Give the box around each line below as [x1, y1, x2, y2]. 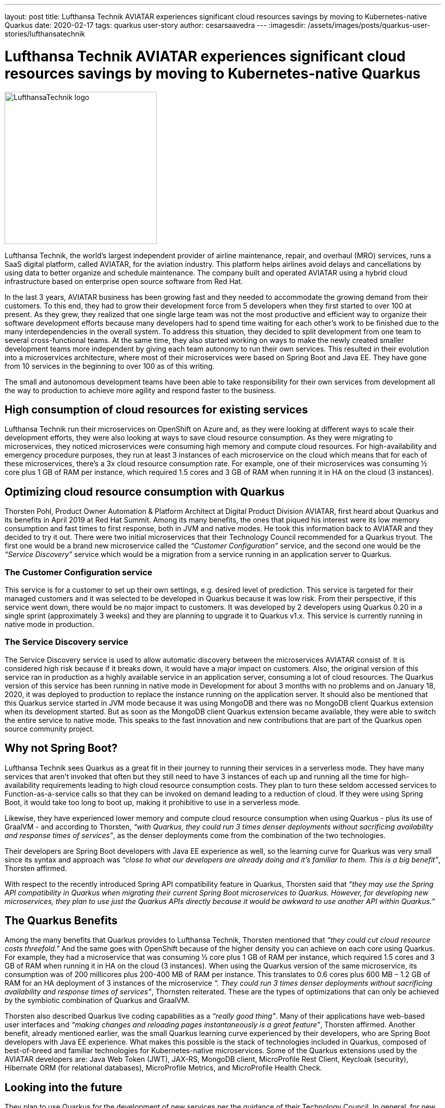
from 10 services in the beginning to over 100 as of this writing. [5, 361, 215, 370]
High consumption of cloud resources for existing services [5, 403, 308, 416]
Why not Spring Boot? [5, 742, 118, 755]
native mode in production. [5, 619, 94, 629]
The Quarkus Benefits [5, 914, 118, 927]
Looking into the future [5, 1081, 122, 1094]
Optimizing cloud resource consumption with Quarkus [5, 485, 285, 498]
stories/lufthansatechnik [5, 29, 85, 38]
